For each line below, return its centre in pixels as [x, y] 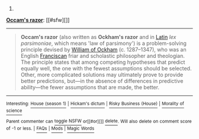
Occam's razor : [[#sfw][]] [38, 20]
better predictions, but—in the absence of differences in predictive [102, 81]
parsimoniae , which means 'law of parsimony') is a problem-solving [103, 43]
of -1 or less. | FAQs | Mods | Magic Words [50, 129]
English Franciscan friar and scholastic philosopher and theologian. [103, 56]
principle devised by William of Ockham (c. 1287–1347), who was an [103, 49]
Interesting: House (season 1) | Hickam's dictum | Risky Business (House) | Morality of [95, 104]
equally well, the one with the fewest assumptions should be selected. [106, 68]
